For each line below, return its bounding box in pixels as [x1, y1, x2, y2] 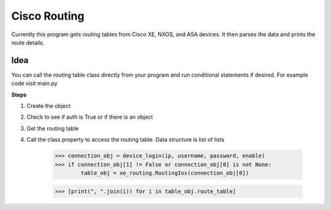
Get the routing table [26, 124, 79, 132]
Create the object [26, 102, 71, 110]
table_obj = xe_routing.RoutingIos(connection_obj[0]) [80, 169, 249, 176]
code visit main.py [11, 80, 58, 87]
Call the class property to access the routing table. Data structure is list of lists [26, 136, 225, 143]
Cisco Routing [11, 9, 85, 23]
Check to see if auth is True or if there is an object [26, 113, 153, 121]
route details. [11, 39, 45, 46]
